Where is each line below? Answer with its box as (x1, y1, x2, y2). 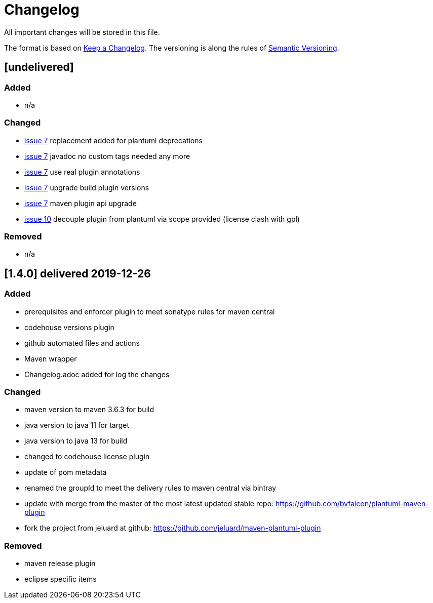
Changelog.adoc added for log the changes (24, 370, 170, 379)
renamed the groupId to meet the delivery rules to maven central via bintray (24, 484, 276, 493)
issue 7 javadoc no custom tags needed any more (24, 151, 190, 160)
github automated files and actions (24, 338, 140, 347)
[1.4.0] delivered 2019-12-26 (4, 267, 151, 280)
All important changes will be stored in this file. (4, 27, 160, 36)
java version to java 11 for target (24, 421, 130, 430)
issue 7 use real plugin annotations (24, 167, 140, 176)
